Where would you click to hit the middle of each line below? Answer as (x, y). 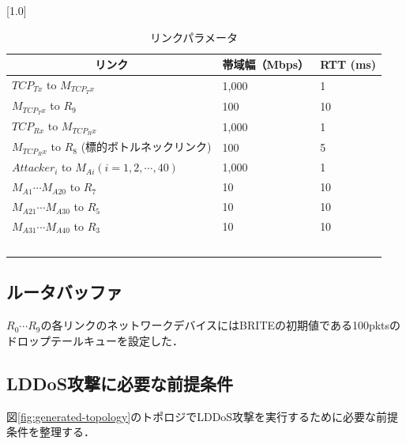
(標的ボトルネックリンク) (146, 147)
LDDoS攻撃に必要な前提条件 (120, 383)
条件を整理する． (51, 432)
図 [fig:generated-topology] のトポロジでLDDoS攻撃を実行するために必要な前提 (203, 416)
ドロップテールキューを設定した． (95, 340)
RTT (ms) (348, 64)
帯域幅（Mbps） (266, 64)
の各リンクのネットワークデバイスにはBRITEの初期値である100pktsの (221, 325)
